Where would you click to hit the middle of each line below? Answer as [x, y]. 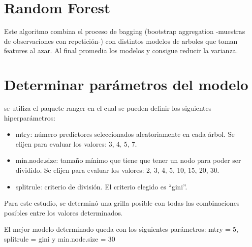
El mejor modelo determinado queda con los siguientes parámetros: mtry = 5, [121, 229]
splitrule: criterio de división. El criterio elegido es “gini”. [101, 186]
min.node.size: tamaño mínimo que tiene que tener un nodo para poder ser [128, 160]
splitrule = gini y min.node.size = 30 [60, 238]
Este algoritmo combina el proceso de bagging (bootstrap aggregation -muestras [125, 31]
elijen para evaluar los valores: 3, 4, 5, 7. [76, 143]
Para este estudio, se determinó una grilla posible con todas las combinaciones [122, 203]
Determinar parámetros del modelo [126, 84]
